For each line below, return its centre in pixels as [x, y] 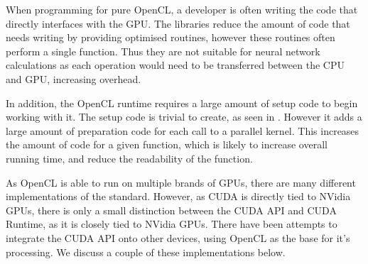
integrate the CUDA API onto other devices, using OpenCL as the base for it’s [178, 237]
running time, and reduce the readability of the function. [129, 158]
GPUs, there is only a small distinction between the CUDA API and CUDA [171, 210]
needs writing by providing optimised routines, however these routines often [171, 37]
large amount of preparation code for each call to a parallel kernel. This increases [183, 130]
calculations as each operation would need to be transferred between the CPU [175, 65]
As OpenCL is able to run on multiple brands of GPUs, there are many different [181, 182]
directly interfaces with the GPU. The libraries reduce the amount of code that [178, 23]
